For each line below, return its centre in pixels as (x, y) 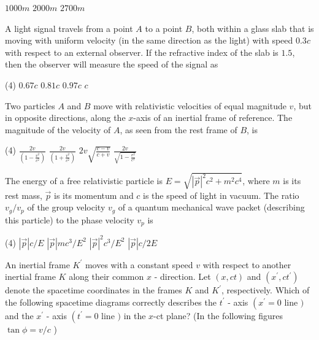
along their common (106, 276)
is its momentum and (94, 195)
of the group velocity (66, 207)
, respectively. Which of (266, 290)
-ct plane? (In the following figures (218, 315)
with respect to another (247, 264)
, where (256, 181)
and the (19, 315)
